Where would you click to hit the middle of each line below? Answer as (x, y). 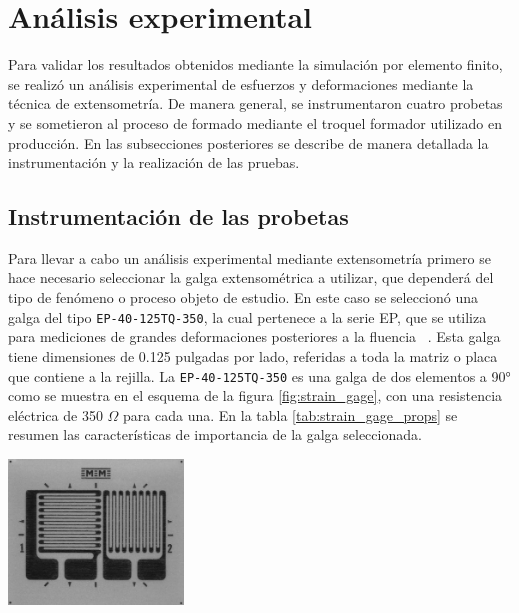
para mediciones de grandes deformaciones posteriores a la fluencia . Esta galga (254, 336)
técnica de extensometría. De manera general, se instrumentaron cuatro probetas (255, 103)
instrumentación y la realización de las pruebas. (154, 162)
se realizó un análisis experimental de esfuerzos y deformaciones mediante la (241, 83)
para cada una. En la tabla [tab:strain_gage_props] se (290, 414)
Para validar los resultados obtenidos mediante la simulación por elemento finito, (255, 64)
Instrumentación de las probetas (178, 216)
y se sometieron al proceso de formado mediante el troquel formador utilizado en (255, 122)
